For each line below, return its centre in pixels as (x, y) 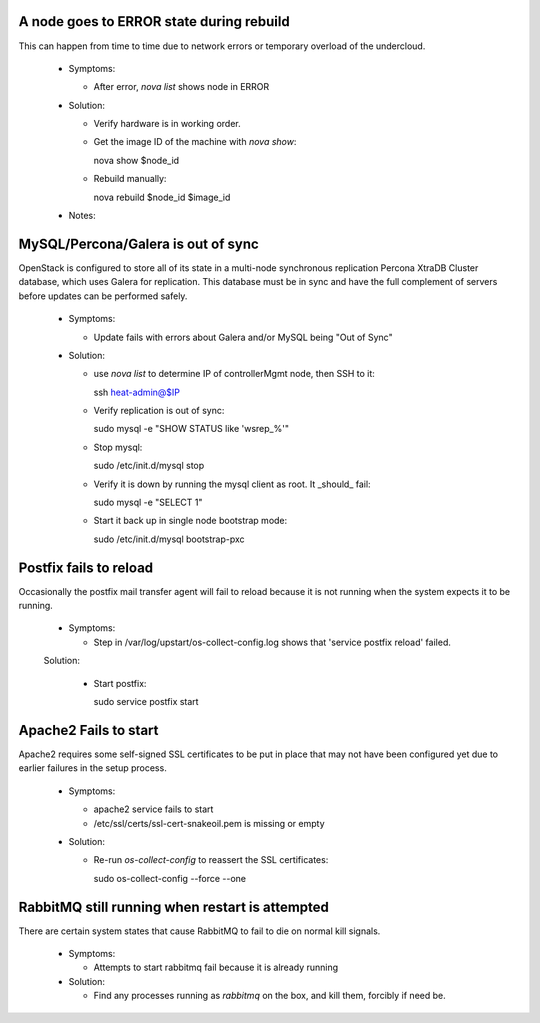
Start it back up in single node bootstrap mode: (190, 521)
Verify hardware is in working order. (167, 124)
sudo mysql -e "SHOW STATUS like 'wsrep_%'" (191, 429)
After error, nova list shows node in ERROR (181, 87)
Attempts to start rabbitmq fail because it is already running (216, 967)
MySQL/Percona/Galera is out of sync (138, 243)
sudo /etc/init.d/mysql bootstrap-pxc (169, 539)
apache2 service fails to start (153, 809)
